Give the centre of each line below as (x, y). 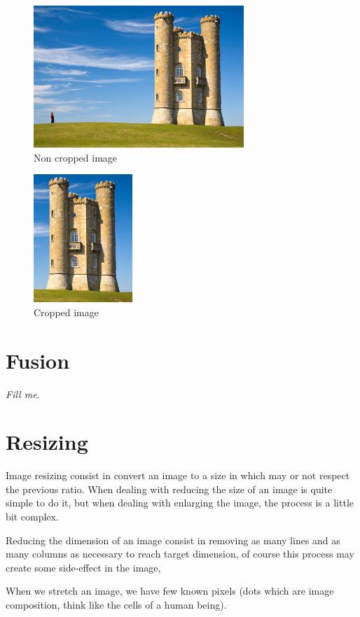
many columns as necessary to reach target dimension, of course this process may (180, 554)
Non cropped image (76, 157)
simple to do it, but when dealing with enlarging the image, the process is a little (180, 503)
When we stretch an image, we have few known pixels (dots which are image (170, 591)
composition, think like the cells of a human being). (116, 604)
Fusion (38, 360)
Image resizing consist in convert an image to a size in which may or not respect (178, 475)
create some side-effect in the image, (83, 567)
